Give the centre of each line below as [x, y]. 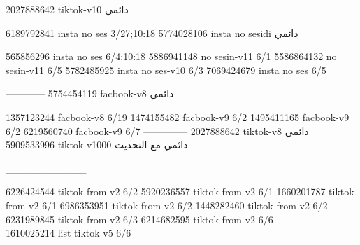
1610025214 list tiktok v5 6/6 [69, 233]
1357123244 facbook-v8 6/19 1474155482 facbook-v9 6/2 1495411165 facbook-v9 [178, 117]
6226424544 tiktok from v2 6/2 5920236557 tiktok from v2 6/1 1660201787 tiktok [180, 191]
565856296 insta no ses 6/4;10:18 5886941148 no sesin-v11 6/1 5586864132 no [171, 56]
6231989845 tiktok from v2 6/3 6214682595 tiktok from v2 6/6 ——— [156, 219]
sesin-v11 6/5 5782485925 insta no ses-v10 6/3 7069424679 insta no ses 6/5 [166, 70]
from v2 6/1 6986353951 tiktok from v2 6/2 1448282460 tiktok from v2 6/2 [167, 205]
